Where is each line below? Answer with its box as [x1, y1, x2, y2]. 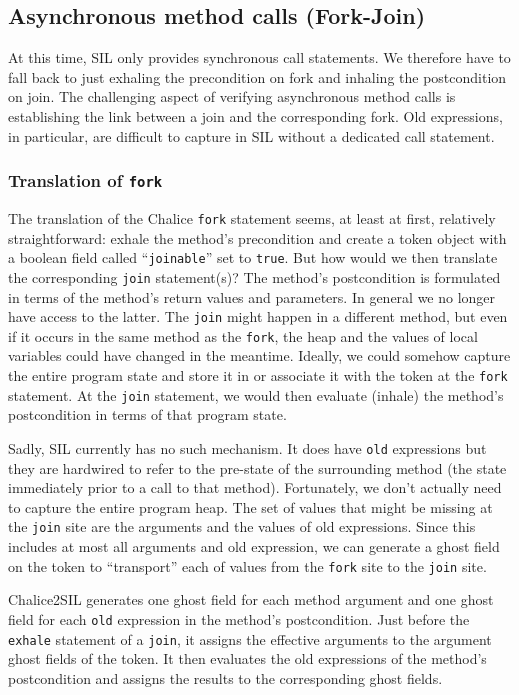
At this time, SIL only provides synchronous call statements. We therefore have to [8, 47, 511, 68]
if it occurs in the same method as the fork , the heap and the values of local [8, 325, 478, 346]
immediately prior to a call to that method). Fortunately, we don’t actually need [8, 477, 502, 498]
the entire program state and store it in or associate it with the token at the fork [8, 365, 508, 386]
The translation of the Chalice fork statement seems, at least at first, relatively [8, 207, 496, 228]
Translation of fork [8, 168, 163, 193]
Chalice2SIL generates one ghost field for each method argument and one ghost [8, 589, 494, 610]
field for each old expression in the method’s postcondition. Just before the [8, 608, 470, 629]
